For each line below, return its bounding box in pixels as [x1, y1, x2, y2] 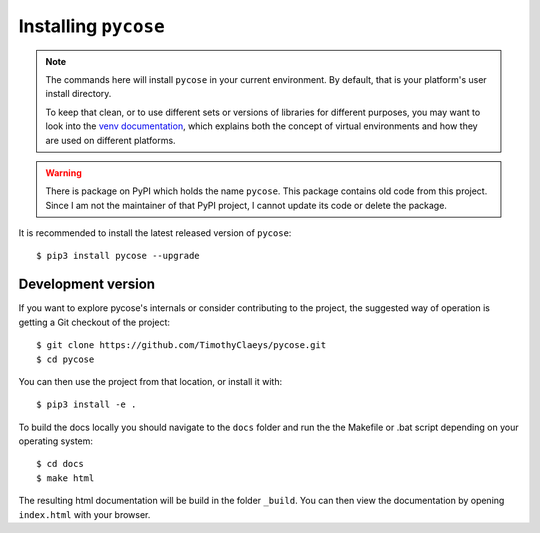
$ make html [36, 472, 95, 484]
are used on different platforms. [45, 134, 176, 146]
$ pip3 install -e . [36, 399, 137, 410]
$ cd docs [36, 458, 84, 470]
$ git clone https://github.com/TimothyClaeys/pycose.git [36, 340, 327, 351]
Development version [18, 276, 155, 293]
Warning [45, 166, 82, 179]
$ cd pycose [36, 353, 95, 365]
